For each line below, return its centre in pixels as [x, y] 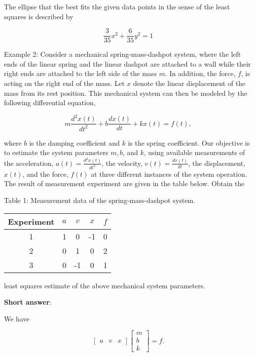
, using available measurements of [194, 152]
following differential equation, [50, 102]
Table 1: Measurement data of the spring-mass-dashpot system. [100, 200]
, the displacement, [217, 163]
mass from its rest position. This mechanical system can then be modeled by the [126, 93]
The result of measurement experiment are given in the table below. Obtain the [124, 183]
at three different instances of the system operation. [169, 174]
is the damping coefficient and [74, 142]
